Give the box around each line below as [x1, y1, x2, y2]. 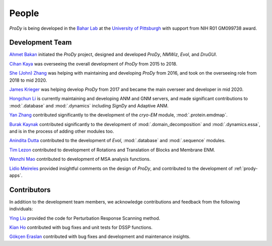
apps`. [9, 172, 23, 178]
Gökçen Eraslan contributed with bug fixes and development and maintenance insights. [9, 233, 191, 239]
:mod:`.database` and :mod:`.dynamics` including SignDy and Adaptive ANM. [9, 102, 169, 108]
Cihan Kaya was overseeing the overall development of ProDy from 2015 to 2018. [9, 60, 177, 67]
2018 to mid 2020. [9, 77, 47, 83]
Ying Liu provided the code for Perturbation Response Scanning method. [9, 215, 161, 221]
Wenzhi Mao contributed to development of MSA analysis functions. [9, 156, 151, 162]
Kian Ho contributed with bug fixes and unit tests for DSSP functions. [9, 224, 153, 230]
